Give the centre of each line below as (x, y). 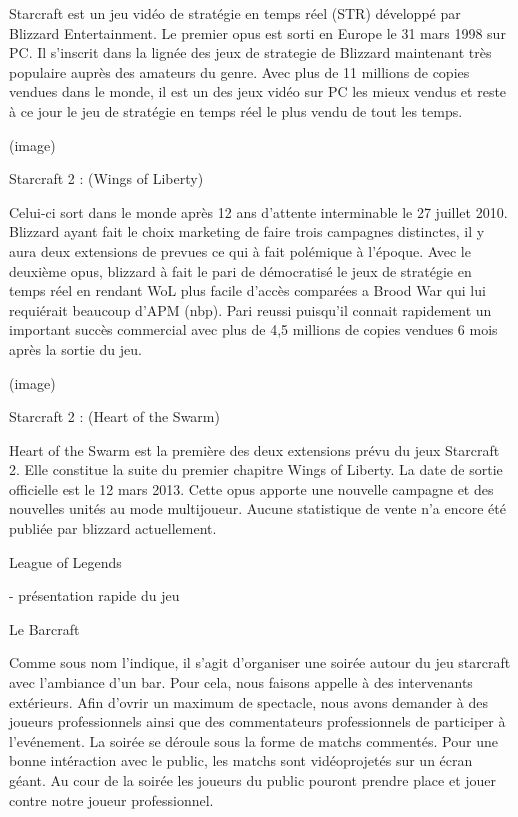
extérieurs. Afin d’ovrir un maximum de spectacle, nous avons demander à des (248, 701)
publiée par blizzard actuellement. (113, 528)
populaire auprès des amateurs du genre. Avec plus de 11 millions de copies (239, 71)
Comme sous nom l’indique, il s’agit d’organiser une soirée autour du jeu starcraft (260, 662)
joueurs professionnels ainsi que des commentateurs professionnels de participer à (257, 721)
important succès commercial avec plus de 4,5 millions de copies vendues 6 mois (253, 329)
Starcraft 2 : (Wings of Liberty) (106, 178)
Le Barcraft (44, 628)
